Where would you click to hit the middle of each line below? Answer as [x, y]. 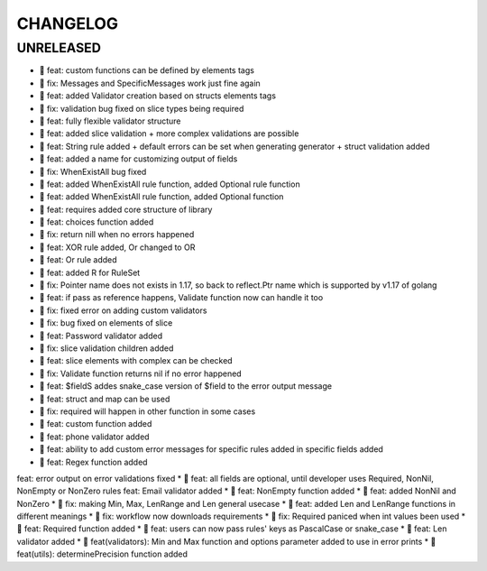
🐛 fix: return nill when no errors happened [117, 235]
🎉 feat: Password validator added [101, 336]
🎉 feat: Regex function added [93, 462]
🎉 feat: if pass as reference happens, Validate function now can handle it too [181, 298]
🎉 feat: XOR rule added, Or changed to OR [117, 247]
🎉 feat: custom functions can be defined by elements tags [147, 70]
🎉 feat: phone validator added [94, 437]
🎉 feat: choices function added [96, 222]
